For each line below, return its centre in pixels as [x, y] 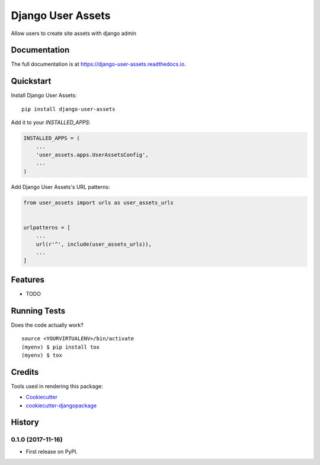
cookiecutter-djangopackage [61, 405]
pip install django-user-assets [68, 109]
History [25, 423]
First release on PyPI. [52, 451]
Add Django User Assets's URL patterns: [60, 186]
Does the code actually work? [47, 325]
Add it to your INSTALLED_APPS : [51, 122]
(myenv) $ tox [42, 355]
